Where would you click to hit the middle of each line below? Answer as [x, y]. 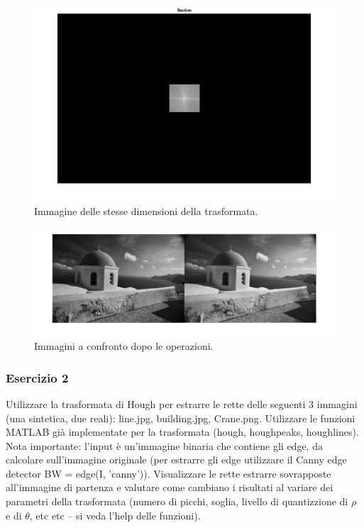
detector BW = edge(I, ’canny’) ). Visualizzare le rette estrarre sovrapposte [169, 473]
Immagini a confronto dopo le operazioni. [124, 346]
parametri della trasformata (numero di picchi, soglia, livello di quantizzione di [177, 501]
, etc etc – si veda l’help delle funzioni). [115, 515]
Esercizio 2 [37, 377]
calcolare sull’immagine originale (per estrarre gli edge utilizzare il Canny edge [176, 460]
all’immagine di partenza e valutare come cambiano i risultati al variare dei [170, 487]
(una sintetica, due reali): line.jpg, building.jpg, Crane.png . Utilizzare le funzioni [181, 418]
